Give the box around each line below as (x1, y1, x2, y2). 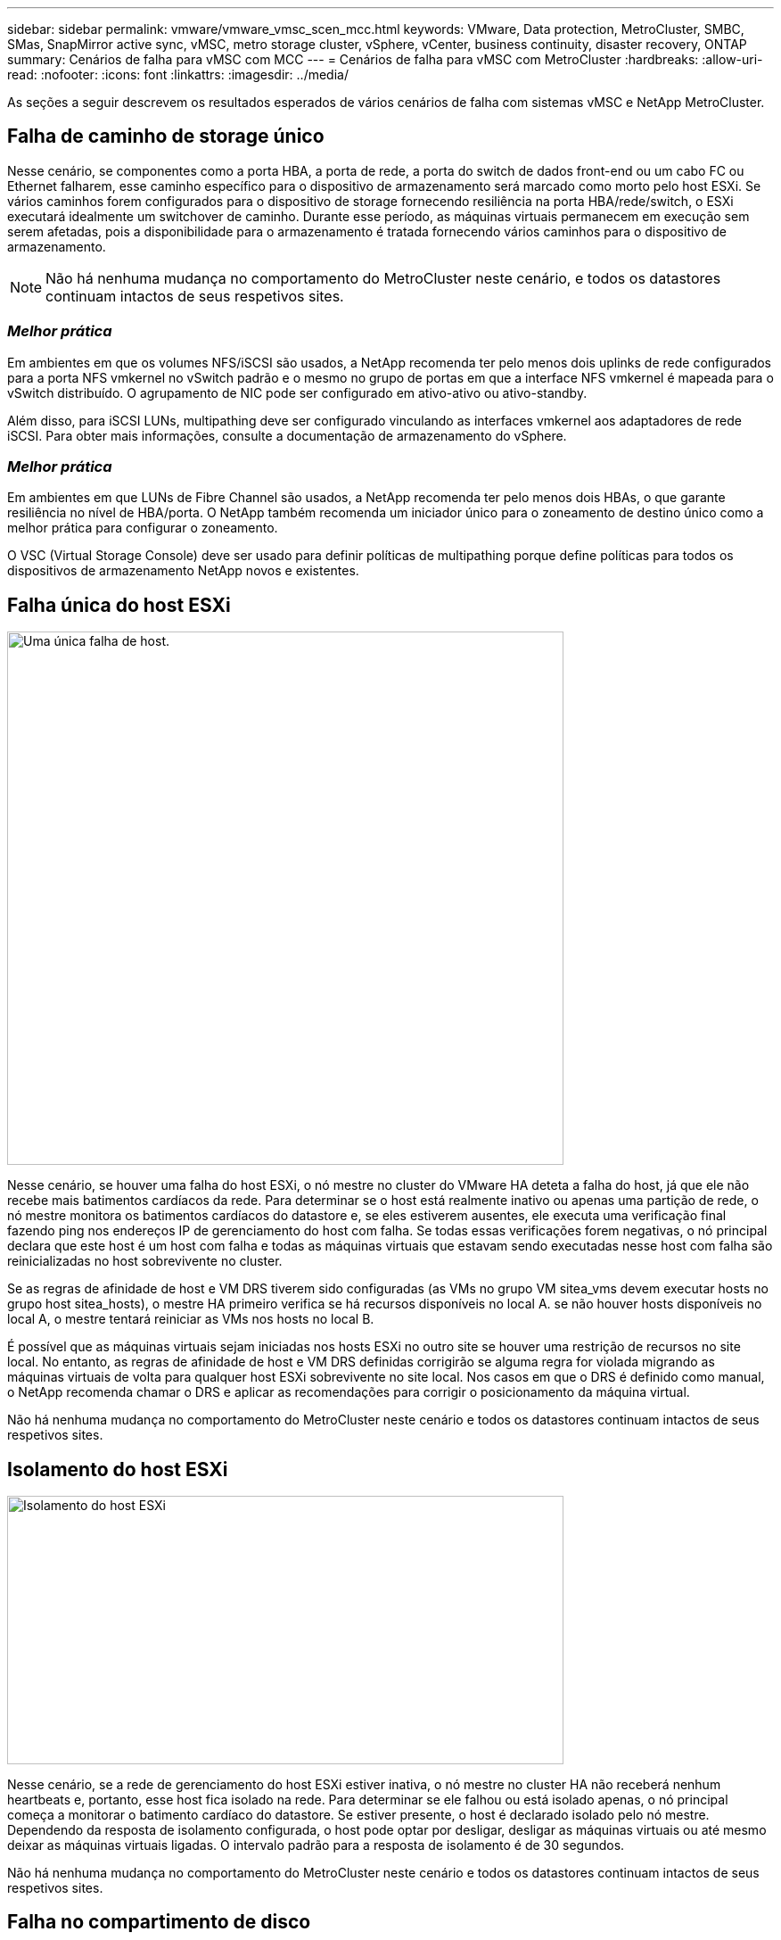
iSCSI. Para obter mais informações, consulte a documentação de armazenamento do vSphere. (7, 427, 567, 443)
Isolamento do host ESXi (7, 1457, 228, 1481)
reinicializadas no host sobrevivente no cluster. (7, 1253, 283, 1269)
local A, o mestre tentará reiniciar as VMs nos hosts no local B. (7, 1311, 374, 1327)
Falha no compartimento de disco (7, 1911, 311, 1934)
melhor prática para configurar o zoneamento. (7, 520, 278, 536)
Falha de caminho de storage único (7, 125, 325, 148)
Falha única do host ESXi (7, 593, 231, 616)
